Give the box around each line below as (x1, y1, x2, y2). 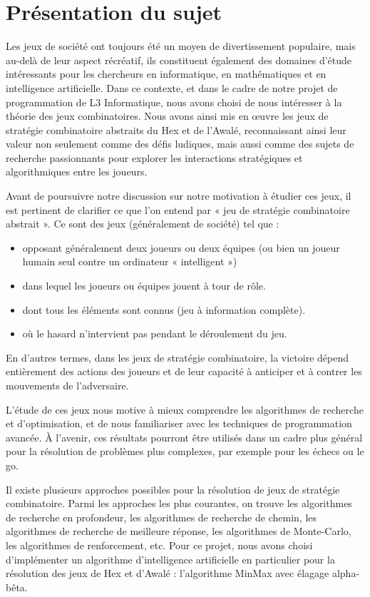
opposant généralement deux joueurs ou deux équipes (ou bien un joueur (22, 240, 340, 255)
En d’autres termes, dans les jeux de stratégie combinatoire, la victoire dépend (6, 349, 349, 364)
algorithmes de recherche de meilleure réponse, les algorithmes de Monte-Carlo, (6, 524, 351, 539)
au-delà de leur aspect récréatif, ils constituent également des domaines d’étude (6, 52, 352, 67)
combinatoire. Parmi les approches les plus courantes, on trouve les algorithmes (6, 496, 352, 511)
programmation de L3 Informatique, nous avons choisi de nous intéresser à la (6, 94, 342, 109)
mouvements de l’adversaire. (6, 378, 129, 392)
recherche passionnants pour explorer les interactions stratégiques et (6, 150, 303, 165)
